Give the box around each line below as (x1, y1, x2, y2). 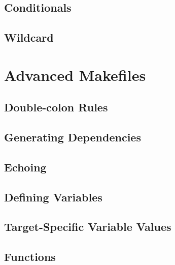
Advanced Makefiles (4, 64, 146, 85)
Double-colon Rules (4, 99, 108, 115)
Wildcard (4, 30, 54, 45)
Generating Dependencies (4, 129, 141, 145)
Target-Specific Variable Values (4, 219, 171, 234)
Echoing (4, 159, 47, 174)
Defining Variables (4, 189, 102, 204)
